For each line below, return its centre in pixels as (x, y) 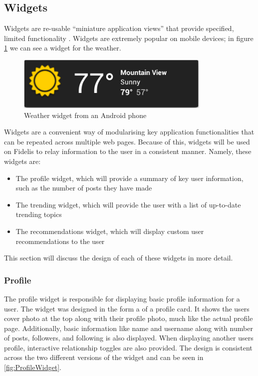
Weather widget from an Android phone (85, 115)
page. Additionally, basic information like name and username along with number (129, 328)
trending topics (39, 214)
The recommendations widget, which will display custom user (110, 231)
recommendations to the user (60, 241)
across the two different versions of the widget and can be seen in (104, 357)
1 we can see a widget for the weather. (63, 48)
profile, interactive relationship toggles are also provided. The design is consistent (128, 347)
